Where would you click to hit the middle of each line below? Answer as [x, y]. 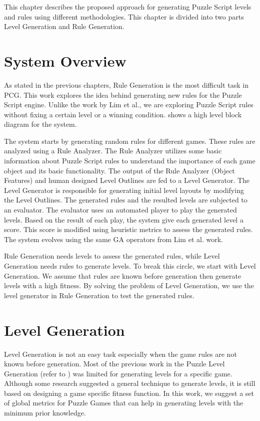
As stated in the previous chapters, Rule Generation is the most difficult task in [126, 84]
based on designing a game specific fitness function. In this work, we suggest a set [129, 393]
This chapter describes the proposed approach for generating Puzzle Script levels [128, 7]
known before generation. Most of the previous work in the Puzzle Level [114, 364]
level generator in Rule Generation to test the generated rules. [99, 295]
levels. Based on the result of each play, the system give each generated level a [124, 219]
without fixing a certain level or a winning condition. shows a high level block [123, 114]
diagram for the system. [40, 124]
